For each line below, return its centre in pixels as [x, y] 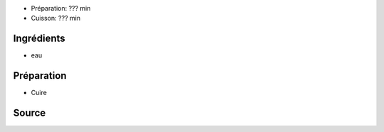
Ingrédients [39, 39]
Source [30, 113]
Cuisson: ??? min [56, 18]
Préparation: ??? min [61, 8]
